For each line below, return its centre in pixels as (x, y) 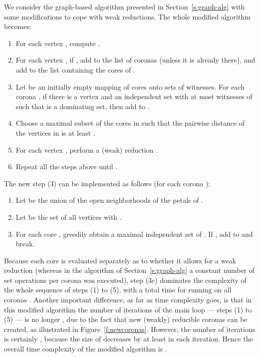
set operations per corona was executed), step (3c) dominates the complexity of (125, 280)
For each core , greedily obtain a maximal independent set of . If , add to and (134, 234)
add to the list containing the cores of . (75, 69)
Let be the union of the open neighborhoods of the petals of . (110, 200)
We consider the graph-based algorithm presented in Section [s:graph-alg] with (125, 7)
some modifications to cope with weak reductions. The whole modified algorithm (127, 16)
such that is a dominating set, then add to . (83, 106)
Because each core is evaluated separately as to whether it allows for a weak (120, 260)
